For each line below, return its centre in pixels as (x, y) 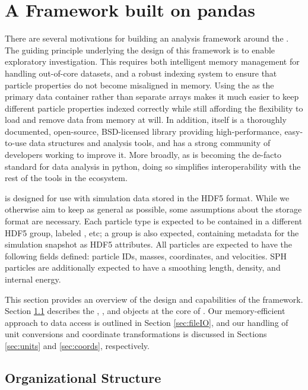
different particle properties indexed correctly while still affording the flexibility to (154, 108)
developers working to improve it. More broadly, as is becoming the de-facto (143, 155)
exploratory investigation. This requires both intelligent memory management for (152, 61)
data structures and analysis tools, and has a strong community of (150, 143)
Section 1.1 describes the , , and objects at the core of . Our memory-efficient (145, 311)
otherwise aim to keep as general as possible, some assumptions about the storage (153, 209)
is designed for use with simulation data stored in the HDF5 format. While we (147, 197)
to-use (16, 143)
